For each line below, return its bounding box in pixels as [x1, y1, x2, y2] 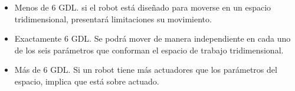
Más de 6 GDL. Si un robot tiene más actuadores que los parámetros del [14, 63, 277, 76]
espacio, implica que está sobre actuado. [14, 75, 159, 87]
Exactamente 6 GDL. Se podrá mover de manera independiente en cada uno [14, 32, 291, 45]
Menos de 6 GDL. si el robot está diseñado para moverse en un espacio [14, 1, 271, 13]
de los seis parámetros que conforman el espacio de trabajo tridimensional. [14, 43, 284, 56]
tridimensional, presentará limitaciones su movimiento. [14, 12, 212, 25]
